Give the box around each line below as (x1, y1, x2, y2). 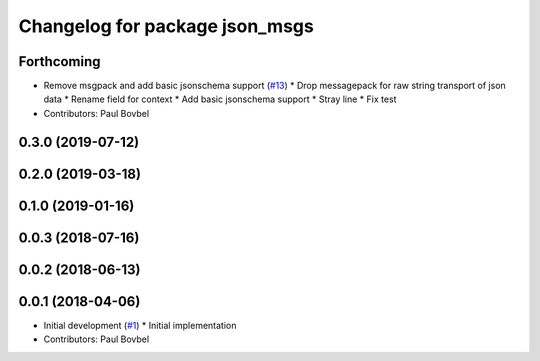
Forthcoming (18, 53, 101, 70)
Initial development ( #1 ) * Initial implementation (43, 319, 237, 331)
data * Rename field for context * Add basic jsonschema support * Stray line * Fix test (43, 93, 397, 105)
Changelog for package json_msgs (18, 15, 314, 37)
